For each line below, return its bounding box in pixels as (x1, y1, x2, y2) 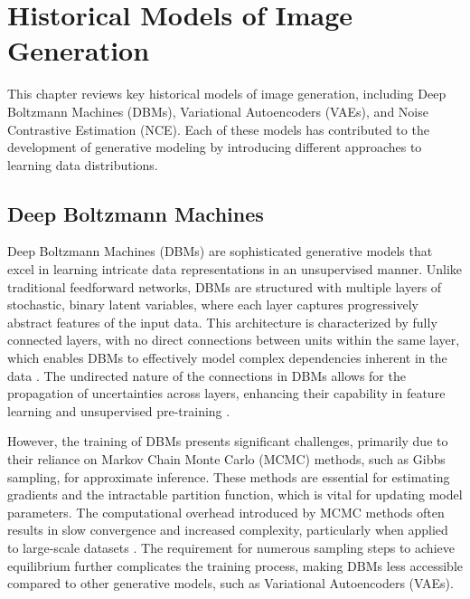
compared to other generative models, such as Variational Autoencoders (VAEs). (7, 574, 454, 593)
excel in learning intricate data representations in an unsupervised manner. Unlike (7, 260, 463, 279)
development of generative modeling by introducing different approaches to (7, 138, 422, 157)
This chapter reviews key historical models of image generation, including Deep (7, 84, 446, 103)
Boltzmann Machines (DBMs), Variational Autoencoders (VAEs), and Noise (7, 101, 428, 120)
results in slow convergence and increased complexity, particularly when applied (7, 520, 448, 539)
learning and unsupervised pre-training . (7, 401, 230, 420)
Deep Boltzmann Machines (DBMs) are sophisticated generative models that (7, 242, 433, 261)
